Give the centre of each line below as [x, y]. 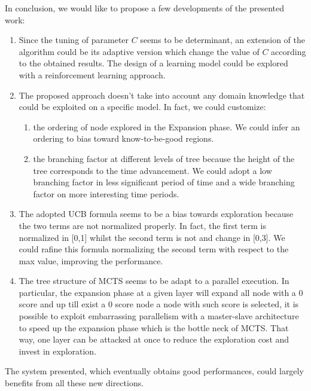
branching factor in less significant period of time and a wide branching [164, 182]
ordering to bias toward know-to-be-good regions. [124, 138]
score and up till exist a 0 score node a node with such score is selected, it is [159, 304]
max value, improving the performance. [91, 260]
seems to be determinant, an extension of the [222, 40]
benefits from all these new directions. [74, 383]
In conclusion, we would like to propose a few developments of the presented [145, 8]
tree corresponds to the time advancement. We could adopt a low [153, 170]
